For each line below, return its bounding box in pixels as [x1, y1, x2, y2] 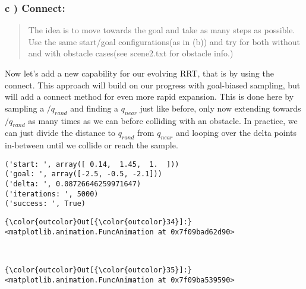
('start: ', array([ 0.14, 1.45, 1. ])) [5, 160, 179, 169]
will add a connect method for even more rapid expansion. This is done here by [5, 90, 294, 103]
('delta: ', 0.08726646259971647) [5, 180, 141, 189]
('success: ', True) [5, 199, 86, 208]
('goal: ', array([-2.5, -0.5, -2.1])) [5, 170, 162, 179]
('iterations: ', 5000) [5, 189, 99, 198]
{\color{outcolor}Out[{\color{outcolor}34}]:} [5, 218, 192, 227]
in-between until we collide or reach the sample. [5, 139, 178, 151]
